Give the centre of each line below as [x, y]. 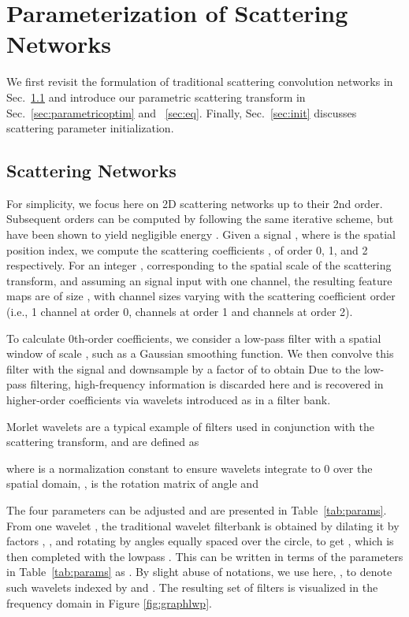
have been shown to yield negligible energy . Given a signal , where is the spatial [201, 234]
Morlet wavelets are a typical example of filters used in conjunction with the [190, 426]
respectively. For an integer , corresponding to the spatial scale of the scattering [199, 265]
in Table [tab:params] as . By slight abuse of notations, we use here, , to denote [199, 572]
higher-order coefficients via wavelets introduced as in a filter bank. [169, 400]
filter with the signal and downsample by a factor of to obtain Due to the [184, 368]
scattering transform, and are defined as [103, 442]
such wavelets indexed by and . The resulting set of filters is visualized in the [192, 587]
